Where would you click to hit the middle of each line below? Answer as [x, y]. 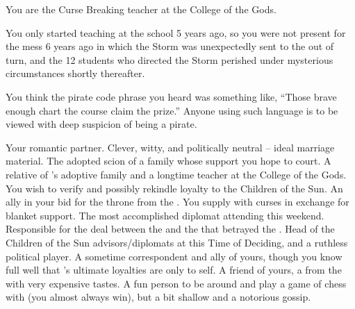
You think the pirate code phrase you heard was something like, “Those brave [171, 96]
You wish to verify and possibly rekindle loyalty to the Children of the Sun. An [174, 188]
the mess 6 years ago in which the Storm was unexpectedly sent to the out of [170, 46]
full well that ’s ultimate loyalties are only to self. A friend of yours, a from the [174, 270]
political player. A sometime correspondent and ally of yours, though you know [174, 256]
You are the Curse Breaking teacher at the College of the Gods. [141, 9]
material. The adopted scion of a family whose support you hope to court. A [168, 161]
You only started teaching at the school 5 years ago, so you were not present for [176, 32]
